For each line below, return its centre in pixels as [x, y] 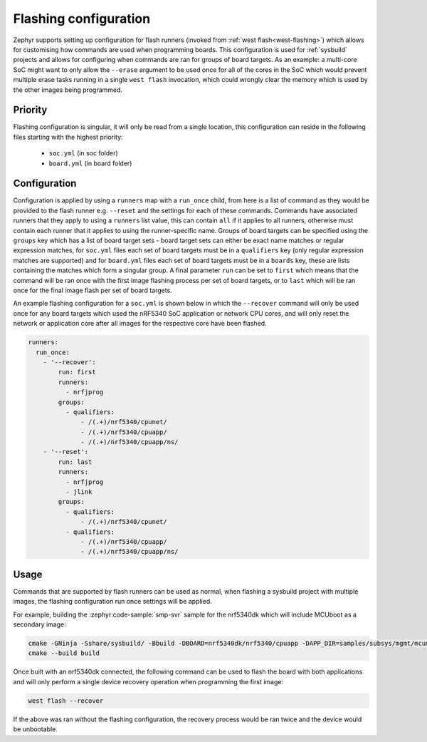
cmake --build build [64, 653]
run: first [77, 372]
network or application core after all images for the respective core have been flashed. [140, 324]
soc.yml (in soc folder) [84, 153]
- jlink [79, 492]
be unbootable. [36, 729]
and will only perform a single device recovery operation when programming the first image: [148, 681]
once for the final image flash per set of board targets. [93, 290]
